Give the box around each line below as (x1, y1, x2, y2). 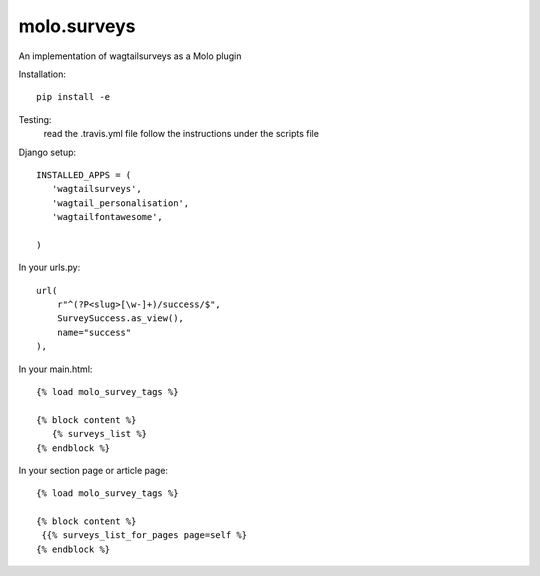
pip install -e (36, 91, 111, 103)
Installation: (18, 68, 67, 80)
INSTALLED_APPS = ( (36, 169, 132, 180)
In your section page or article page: (18, 464, 169, 476)
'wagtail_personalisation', (51, 197, 190, 209)
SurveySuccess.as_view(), (56, 313, 185, 324)
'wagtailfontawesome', (51, 211, 164, 223)
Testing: (18, 113, 52, 125)
